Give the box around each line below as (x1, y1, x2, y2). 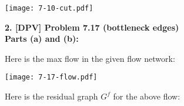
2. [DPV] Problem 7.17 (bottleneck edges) (5, 21, 179, 33)
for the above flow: (113, 90, 180, 102)
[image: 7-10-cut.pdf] (5, 4, 93, 12)
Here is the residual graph (5, 90, 98, 102)
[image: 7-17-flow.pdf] (5, 73, 98, 82)
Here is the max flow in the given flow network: (5, 52, 175, 64)
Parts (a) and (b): (5, 32, 79, 45)
